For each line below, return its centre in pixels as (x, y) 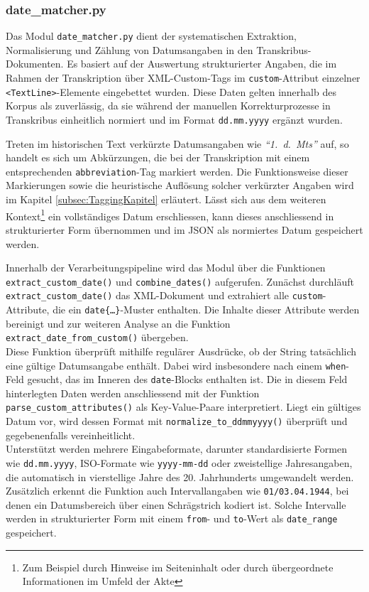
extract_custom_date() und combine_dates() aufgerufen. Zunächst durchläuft (180, 281)
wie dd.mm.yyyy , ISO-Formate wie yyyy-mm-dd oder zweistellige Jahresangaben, (179, 462)
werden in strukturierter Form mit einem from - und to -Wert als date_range (172, 518)
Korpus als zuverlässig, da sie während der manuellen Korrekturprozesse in (168, 106)
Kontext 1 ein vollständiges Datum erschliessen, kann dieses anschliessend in (170, 215)
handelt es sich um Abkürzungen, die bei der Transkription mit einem (158, 157)
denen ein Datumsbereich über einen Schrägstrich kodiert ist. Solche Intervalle (176, 504)
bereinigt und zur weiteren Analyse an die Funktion (118, 323)
